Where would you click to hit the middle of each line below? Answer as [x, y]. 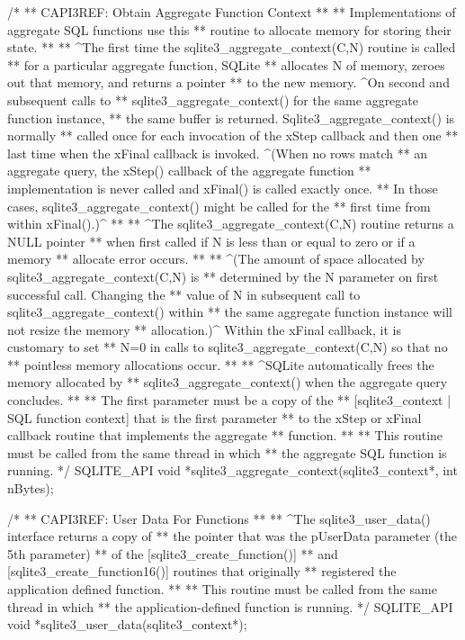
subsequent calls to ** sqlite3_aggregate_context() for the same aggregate [213, 99]
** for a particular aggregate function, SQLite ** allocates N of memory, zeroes [226, 64]
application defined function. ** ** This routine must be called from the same [222, 589]
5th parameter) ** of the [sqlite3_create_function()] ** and [173, 553]
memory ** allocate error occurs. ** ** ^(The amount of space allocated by [216, 259]
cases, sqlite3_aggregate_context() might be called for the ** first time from [219, 206]
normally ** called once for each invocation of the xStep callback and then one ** [233, 135]
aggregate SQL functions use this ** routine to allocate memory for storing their [229, 29]
